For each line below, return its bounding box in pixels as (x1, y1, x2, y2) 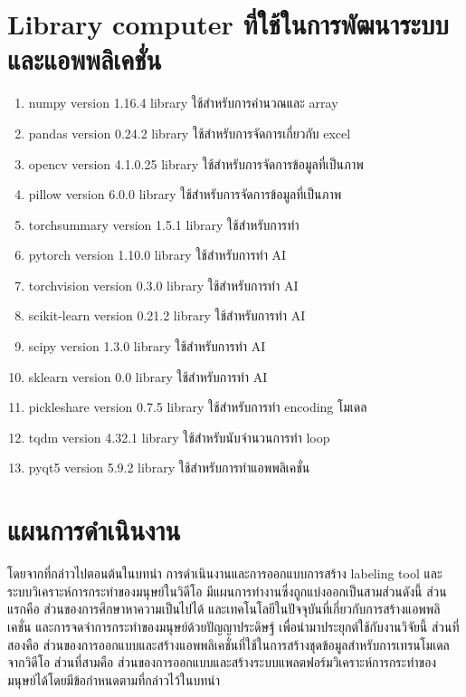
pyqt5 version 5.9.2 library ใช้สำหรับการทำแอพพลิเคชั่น (28, 458, 310, 477)
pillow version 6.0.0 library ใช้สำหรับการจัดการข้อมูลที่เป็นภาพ (28, 185, 342, 204)
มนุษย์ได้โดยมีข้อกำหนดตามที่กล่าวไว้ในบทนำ (7, 670, 220, 689)
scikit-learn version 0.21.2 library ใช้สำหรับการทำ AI (28, 306, 306, 325)
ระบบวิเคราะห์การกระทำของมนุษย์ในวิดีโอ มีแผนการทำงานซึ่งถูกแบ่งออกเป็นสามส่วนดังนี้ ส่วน (7, 581, 447, 600)
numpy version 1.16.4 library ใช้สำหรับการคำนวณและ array (28, 93, 338, 112)
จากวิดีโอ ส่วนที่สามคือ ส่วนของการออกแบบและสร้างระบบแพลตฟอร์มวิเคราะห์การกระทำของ (7, 653, 437, 672)
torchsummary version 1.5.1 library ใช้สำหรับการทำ (28, 215, 300, 234)
